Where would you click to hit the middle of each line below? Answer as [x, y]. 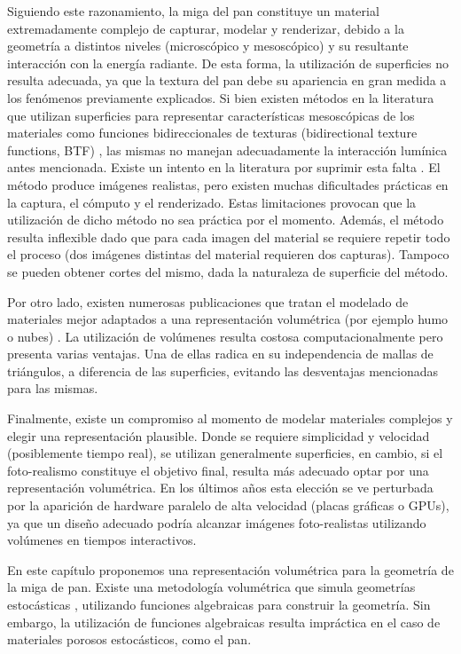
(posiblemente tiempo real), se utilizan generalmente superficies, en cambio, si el [225, 453]
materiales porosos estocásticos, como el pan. [129, 639]
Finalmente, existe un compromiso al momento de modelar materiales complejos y [230, 418]
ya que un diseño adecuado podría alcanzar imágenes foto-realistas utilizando [217, 522]
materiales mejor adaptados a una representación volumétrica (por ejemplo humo [228, 319]
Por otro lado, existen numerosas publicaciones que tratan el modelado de [208, 301]
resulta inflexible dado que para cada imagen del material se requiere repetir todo [229, 236]
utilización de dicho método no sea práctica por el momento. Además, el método [226, 220]
